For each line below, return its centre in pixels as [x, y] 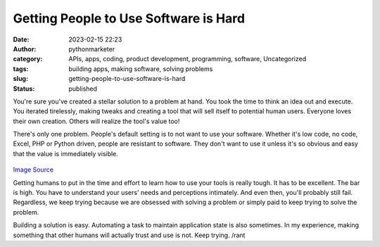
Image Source [33, 170]
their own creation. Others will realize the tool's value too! [96, 121]
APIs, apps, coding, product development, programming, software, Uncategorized [188, 59]
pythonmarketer [92, 49]
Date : [21, 39]
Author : [25, 49]
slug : [20, 79]
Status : [24, 89]
